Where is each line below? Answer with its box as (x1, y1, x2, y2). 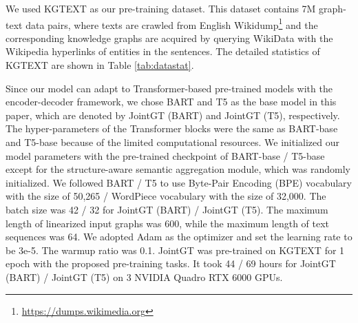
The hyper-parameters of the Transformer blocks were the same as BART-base (6, 121, 338, 136)
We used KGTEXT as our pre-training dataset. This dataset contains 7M (6, 1, 316, 15)
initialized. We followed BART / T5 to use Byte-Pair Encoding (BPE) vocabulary (6, 175, 352, 189)
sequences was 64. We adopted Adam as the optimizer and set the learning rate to (6, 229, 352, 244)
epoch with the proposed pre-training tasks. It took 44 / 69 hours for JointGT (6, 256, 336, 271)
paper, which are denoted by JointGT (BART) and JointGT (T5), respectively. (6, 107, 340, 122)
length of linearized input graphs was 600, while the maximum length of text (6, 216, 330, 230)
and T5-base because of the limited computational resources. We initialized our (6, 135, 339, 149)
